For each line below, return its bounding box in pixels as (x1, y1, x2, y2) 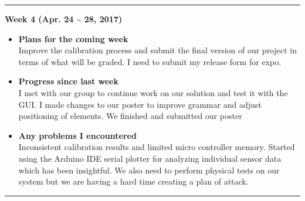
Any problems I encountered (18, 129, 137, 141)
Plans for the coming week (18, 32, 128, 45)
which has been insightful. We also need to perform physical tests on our (18, 163, 280, 176)
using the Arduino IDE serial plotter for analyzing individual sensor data (18, 152, 282, 164)
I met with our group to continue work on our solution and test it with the (18, 86, 288, 98)
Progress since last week (18, 75, 118, 87)
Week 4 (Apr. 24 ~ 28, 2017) (5, 13, 123, 25)
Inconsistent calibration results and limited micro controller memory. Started (18, 141, 295, 153)
